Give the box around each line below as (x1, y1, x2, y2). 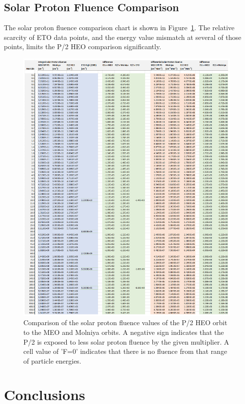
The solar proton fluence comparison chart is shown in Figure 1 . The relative (4, 22, 235, 33)
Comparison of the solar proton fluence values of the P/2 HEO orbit (23, 317, 227, 328)
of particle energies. (23, 355, 81, 366)
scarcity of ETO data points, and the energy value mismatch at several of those (4, 32, 242, 42)
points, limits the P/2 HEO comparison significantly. (4, 41, 161, 52)
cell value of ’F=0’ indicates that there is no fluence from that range (23, 346, 227, 356)
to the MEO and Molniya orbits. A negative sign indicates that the (23, 327, 224, 337)
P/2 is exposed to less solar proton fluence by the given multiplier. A (23, 336, 229, 347)
